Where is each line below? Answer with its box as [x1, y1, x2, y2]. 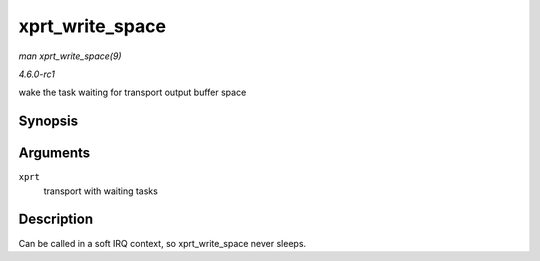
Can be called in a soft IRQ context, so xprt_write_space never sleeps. [18, 237, 307, 249]
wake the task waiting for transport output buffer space [18, 86, 247, 99]
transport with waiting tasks [43, 185, 159, 197]
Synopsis [18, 113, 79, 130]
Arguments [18, 145, 91, 162]
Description [18, 211, 94, 228]
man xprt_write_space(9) [18, 50, 122, 62]
